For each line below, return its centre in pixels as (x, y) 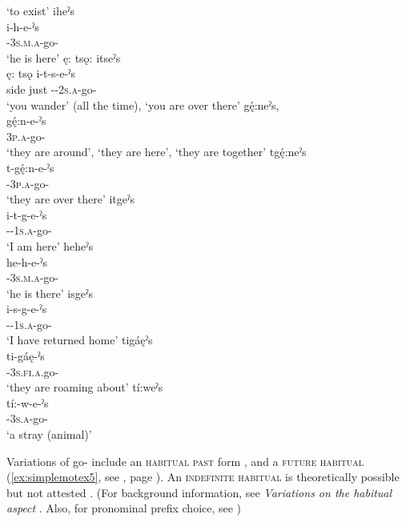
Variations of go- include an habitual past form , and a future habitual (185, 461)
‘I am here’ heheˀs (50, 245)
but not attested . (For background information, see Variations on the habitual (199, 492)
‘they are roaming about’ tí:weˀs (85, 387)
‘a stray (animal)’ (49, 434)
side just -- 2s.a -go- (52, 88)
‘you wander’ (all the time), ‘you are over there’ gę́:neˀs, (143, 104)
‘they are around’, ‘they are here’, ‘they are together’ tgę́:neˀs (157, 152)
